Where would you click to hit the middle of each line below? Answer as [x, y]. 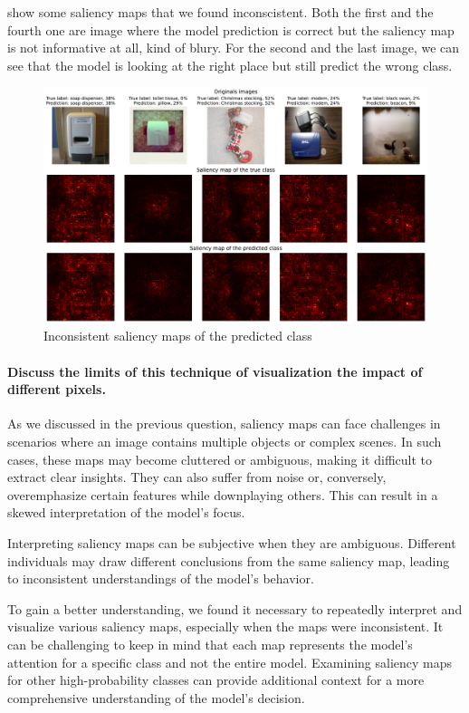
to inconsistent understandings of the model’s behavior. [161, 578]
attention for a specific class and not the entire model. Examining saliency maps [230, 662]
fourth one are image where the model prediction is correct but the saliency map [231, 29]
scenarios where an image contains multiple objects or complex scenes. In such [225, 441]
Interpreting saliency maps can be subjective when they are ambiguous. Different [232, 542]
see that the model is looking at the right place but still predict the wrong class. [230, 65]
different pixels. [57, 389]
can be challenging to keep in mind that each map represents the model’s [210, 644]
